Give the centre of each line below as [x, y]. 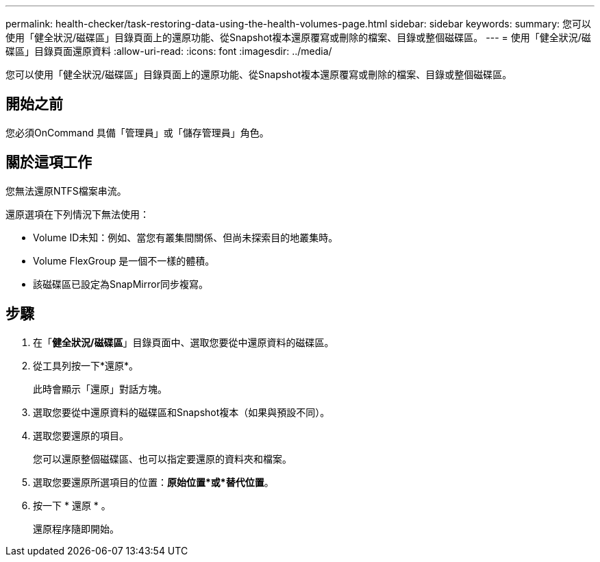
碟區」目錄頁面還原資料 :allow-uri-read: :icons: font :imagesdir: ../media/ [169, 51]
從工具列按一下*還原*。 [86, 365]
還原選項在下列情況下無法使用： [77, 214]
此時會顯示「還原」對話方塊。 [100, 389]
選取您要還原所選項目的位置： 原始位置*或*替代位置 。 [153, 482]
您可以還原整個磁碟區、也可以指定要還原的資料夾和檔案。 [162, 459]
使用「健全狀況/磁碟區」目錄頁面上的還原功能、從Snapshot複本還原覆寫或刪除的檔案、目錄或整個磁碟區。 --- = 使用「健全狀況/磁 [298, 37]
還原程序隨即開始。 [76, 528]
